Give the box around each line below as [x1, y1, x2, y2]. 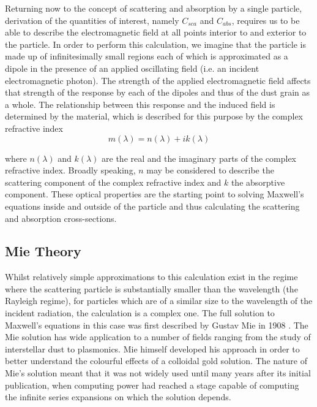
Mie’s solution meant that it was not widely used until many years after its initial [5, 367, 311, 379]
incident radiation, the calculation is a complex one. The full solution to [5, 306, 275, 319]
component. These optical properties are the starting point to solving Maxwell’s [5, 188, 304, 200]
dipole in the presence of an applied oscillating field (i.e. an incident [5, 61, 259, 74]
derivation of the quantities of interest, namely [5, 13, 179, 26]
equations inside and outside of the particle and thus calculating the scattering [5, 199, 300, 212]
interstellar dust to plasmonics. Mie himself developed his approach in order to [5, 342, 300, 355]
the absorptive [231, 175, 285, 188]
